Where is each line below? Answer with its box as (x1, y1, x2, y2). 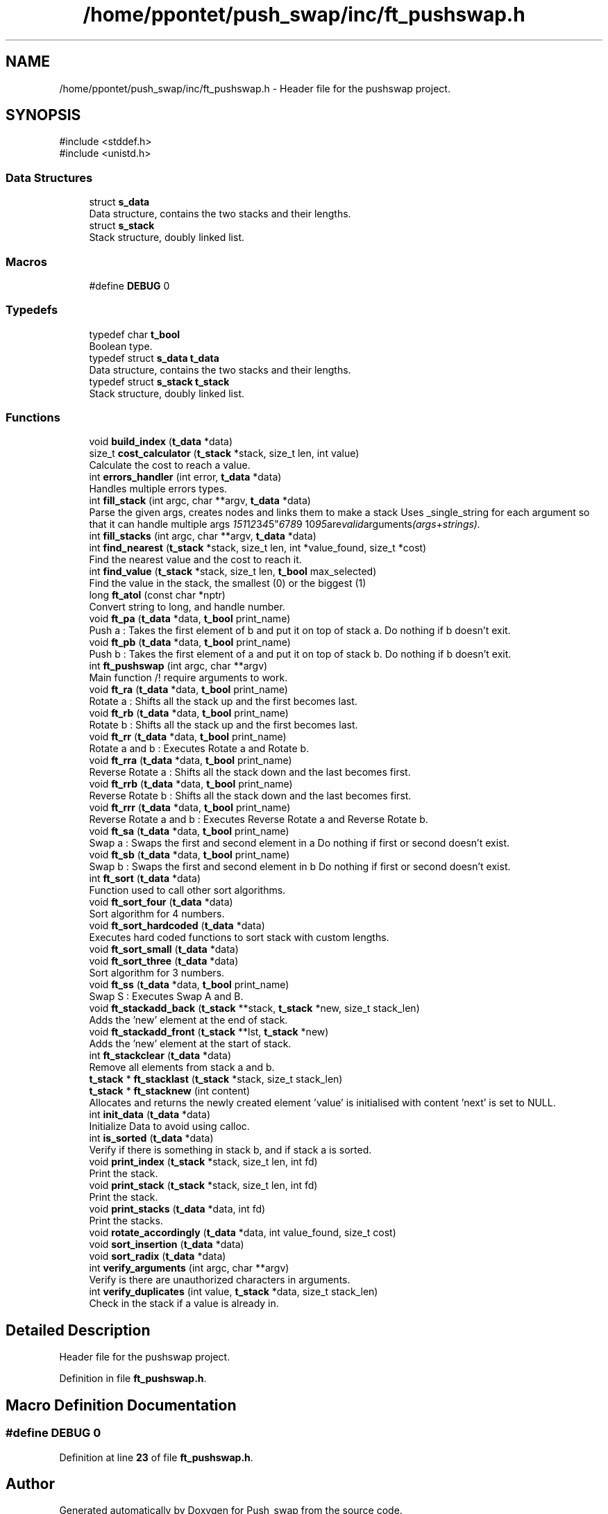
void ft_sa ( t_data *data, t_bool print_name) (89, 825, 289, 838)
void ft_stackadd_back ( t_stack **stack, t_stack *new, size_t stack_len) (89, 1002, 420, 1015)
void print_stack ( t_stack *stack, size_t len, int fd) (89, 1179, 318, 1192)
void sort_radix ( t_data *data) (89, 1250, 226, 1263)
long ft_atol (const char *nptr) (89, 589, 226, 601)
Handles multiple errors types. (89, 483, 228, 495)
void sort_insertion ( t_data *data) (89, 1238, 244, 1251)
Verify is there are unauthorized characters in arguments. (89, 1274, 351, 1286)
